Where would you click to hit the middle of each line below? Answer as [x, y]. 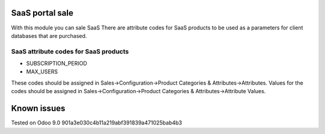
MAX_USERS [42, 72]
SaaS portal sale [42, 13]
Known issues [38, 108]
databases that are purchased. [49, 35]
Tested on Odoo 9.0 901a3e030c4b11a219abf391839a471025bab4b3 [97, 123]
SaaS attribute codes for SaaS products [70, 51]
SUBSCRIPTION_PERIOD [57, 64]
